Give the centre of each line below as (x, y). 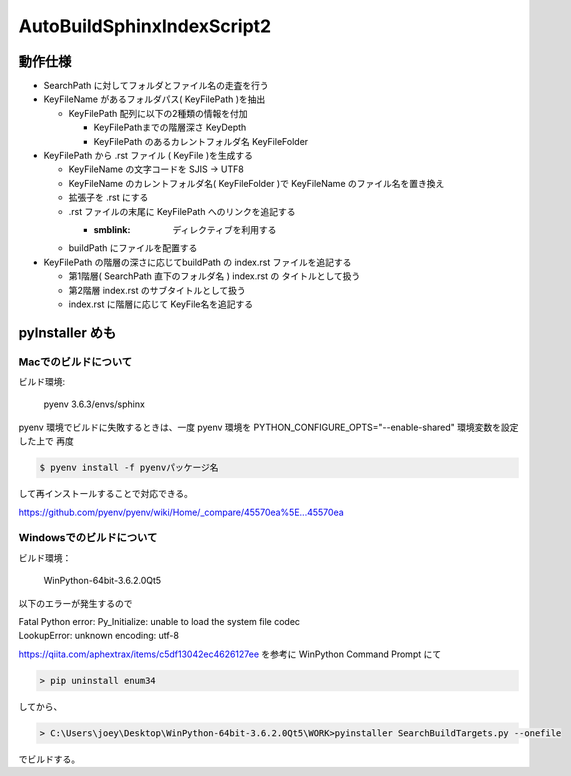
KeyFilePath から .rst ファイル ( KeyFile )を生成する (148, 156)
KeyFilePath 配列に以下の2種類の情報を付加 (158, 113)
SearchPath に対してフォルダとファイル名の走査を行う (156, 86)
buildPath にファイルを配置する (133, 248)
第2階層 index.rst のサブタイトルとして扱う (157, 290)
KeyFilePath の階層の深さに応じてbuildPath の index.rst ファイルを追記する (197, 262)
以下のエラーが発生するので (75, 603)
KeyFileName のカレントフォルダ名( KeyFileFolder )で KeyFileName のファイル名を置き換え (256, 183)
